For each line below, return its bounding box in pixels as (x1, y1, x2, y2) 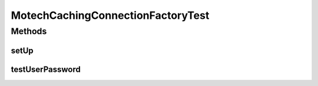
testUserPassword (11, 64, 81, 74)
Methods (11, 26, 47, 37)
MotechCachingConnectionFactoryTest (11, 9, 210, 22)
